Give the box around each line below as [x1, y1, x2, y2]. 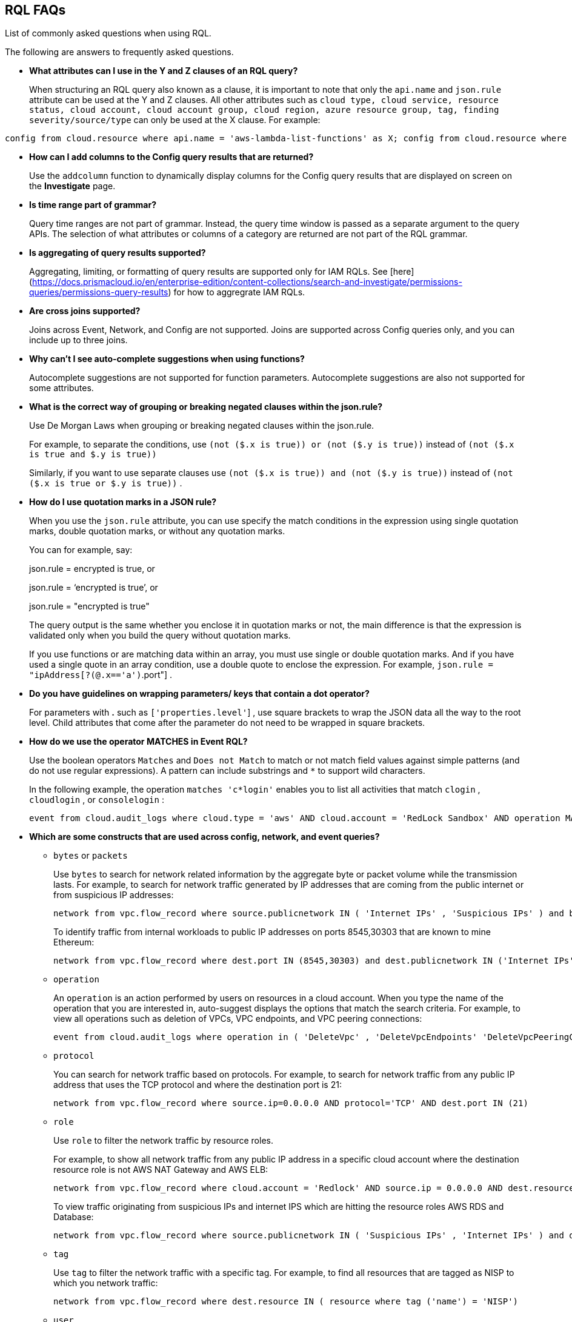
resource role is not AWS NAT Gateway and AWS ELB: [53, 1164, 268, 1175]
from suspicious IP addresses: [53, 890, 174, 901]
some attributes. [29, 383, 94, 394]
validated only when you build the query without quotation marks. [29, 630, 291, 641]
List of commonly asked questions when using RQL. [5, 28, 211, 39]
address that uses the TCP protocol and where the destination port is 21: [53, 1079, 342, 1090]
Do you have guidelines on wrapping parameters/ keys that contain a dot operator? [29, 688, 370, 699]
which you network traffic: [53, 1278, 158, 1289]
